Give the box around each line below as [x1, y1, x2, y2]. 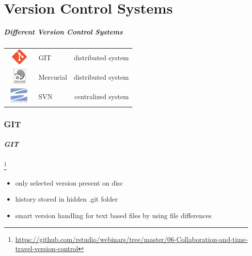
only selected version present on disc [15, 177, 123, 188]
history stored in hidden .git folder [15, 194, 118, 204]
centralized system [74, 91, 129, 102]
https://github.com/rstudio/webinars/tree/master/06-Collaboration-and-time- [15, 234, 248, 244]
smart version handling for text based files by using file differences [15, 210, 212, 221]
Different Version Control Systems [4, 26, 123, 36]
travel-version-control [15, 243, 79, 254]
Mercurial [38, 72, 67, 82]
